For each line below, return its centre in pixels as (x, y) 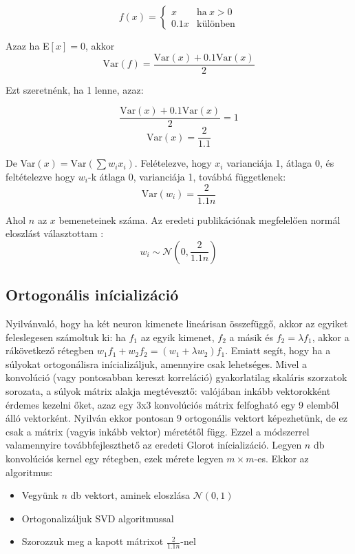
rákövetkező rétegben (50, 350)
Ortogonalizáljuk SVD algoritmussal (98, 518)
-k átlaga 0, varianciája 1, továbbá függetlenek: (187, 176)
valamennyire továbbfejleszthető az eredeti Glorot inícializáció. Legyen (154, 445)
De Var (21, 163)
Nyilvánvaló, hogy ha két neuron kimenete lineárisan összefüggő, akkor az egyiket (177, 324)
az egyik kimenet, (177, 337)
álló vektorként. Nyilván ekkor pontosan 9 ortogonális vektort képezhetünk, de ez (176, 418)
